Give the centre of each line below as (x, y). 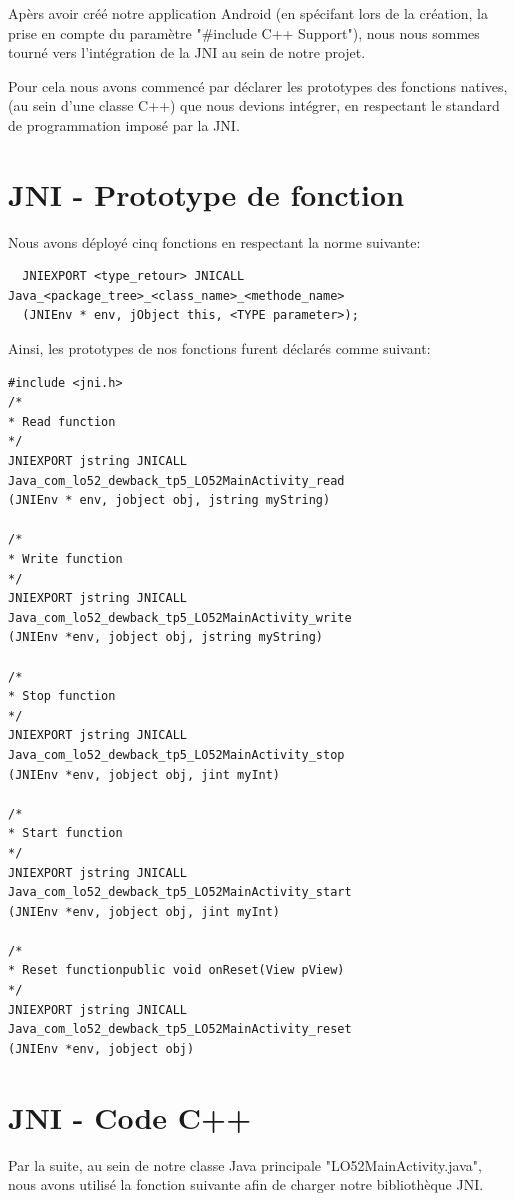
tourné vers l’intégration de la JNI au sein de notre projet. (187, 52)
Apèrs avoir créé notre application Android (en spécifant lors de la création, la (248, 13)
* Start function (65, 833)
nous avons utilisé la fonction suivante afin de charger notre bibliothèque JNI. (246, 1184)
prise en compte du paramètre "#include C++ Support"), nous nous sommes (244, 32)
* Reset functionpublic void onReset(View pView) (176, 970)
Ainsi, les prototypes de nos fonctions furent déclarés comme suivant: (219, 348)
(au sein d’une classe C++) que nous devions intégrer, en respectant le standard (254, 105)
